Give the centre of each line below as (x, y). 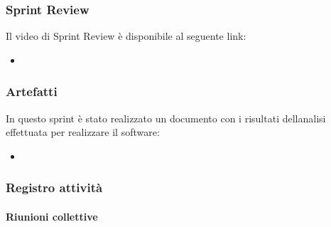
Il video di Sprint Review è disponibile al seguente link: (126, 36)
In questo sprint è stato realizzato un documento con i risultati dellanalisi (166, 118)
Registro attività (54, 188)
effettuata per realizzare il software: (83, 132)
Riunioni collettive (52, 216)
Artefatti (32, 91)
